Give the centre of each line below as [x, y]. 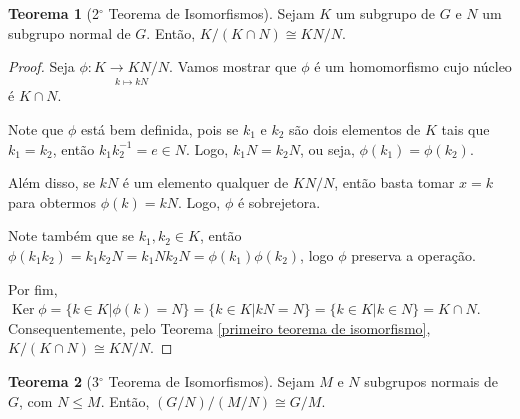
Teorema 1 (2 [54, 13]
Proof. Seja [41, 66]
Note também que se [71, 235]
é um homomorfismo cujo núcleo [413, 66]
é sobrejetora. [279, 201]
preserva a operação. [413, 254]
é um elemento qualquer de [205, 182]
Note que [36, 129]
